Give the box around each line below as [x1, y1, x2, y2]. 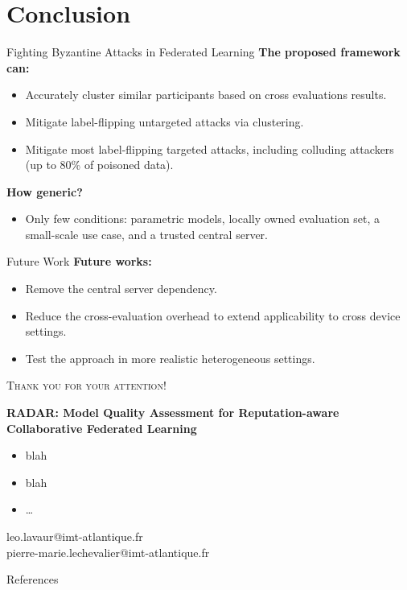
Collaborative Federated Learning [6, 419, 197, 436]
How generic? [6, 183, 83, 200]
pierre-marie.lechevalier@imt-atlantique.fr [6, 543, 210, 560]
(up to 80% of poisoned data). [25, 156, 174, 173]
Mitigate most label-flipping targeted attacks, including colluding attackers [25, 140, 394, 157]
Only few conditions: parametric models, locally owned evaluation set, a [25, 210, 380, 227]
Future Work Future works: [6, 253, 152, 270]
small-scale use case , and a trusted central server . [25, 225, 268, 242]
